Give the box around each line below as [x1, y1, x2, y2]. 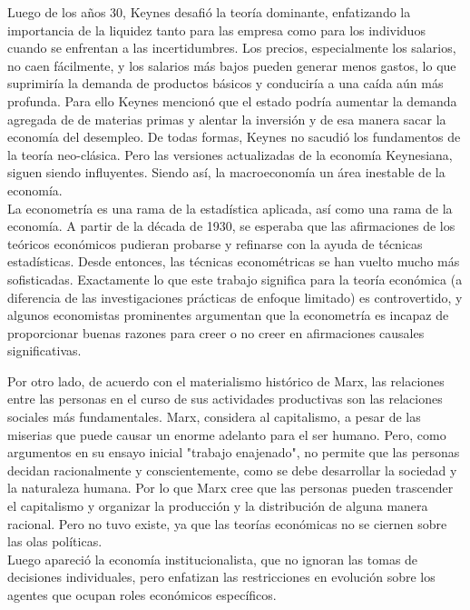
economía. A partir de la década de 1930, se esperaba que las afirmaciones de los [7, 216, 455, 235]
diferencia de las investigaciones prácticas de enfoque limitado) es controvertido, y [7, 287, 463, 306]
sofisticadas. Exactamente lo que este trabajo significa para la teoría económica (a [7, 269, 463, 288]
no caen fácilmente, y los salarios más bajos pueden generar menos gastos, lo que [7, 55, 456, 75]
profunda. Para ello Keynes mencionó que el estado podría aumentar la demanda [7, 91, 457, 110]
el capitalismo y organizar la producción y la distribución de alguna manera [7, 496, 428, 515]
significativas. [7, 341, 82, 360]
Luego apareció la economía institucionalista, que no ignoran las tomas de [7, 549, 418, 568]
